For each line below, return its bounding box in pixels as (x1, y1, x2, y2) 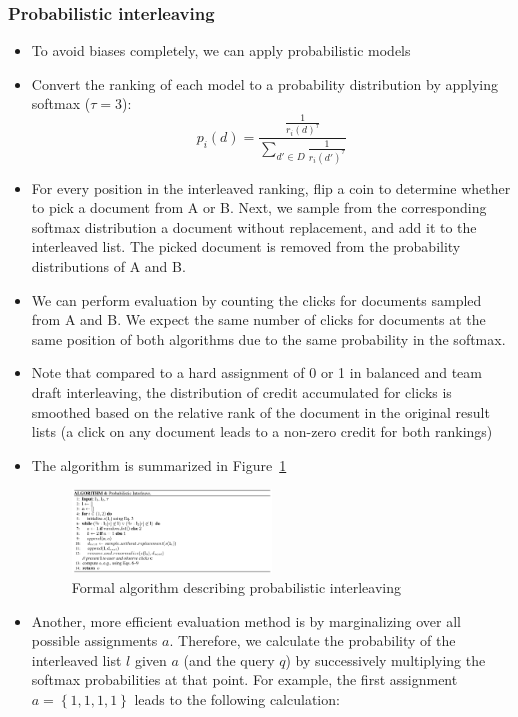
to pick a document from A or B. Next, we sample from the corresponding (31, 197, 487, 218)
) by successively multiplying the (285, 649, 486, 670)
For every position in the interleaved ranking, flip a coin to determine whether (31, 177, 511, 198)
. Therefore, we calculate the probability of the (169, 630, 456, 651)
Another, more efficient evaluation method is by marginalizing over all (31, 610, 461, 631)
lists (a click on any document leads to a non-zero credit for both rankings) (31, 421, 493, 442)
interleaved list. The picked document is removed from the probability (31, 236, 461, 257)
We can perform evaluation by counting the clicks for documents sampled (31, 289, 482, 310)
